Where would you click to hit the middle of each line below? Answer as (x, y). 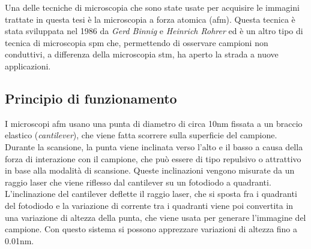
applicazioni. (28, 66)
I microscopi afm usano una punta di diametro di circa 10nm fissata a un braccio (154, 123)
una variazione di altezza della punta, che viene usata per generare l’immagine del (155, 217)
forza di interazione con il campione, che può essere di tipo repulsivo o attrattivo (153, 158)
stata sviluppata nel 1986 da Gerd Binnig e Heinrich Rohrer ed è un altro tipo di (154, 31)
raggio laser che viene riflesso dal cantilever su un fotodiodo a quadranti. (138, 182)
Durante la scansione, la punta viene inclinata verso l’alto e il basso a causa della (154, 146)
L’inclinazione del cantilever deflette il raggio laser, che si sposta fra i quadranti (151, 194)
